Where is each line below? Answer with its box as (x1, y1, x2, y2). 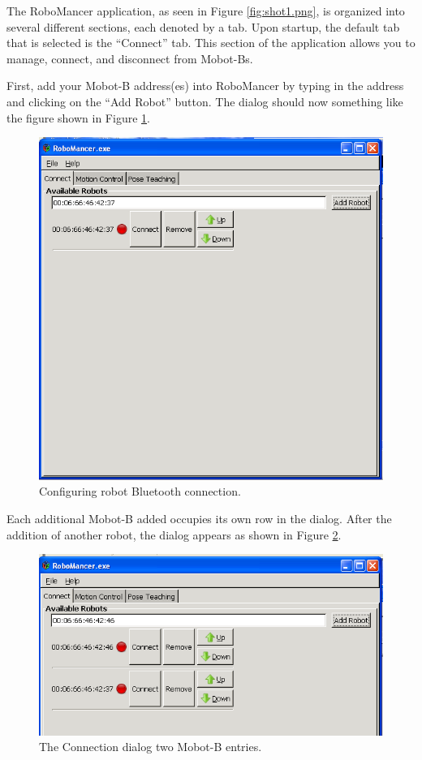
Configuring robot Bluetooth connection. (39, 483, 241, 500)
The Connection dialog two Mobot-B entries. (39, 738, 262, 755)
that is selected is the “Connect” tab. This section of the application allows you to (6, 34, 416, 51)
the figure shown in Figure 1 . (6, 109, 150, 126)
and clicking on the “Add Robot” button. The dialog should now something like (6, 92, 403, 109)
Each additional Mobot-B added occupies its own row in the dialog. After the (6, 509, 392, 526)
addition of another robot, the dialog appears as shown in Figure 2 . (6, 526, 342, 543)
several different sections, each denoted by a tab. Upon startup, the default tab (6, 18, 400, 35)
